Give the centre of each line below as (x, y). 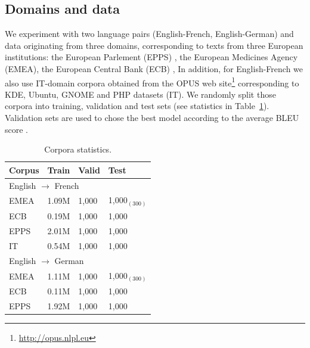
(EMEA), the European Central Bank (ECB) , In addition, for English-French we (154, 68)
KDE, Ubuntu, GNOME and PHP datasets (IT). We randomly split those (140, 94)
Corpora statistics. (78, 149)
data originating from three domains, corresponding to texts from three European (154, 45)
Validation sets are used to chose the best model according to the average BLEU (152, 118)
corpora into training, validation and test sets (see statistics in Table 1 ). (137, 106)
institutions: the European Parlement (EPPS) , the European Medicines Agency (151, 57)
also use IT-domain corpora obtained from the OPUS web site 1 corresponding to (152, 82)
